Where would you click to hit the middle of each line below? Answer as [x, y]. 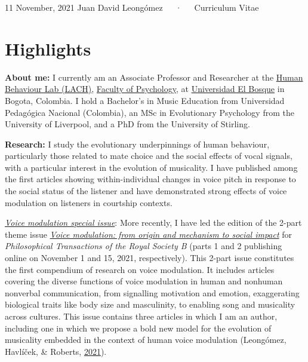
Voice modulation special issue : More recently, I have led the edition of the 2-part [153, 223]
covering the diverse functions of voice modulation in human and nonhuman [144, 281]
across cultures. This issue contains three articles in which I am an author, [141, 316]
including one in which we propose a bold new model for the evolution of [138, 328]
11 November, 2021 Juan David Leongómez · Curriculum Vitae [132, 7]
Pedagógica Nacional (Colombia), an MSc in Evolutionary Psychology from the [150, 112]
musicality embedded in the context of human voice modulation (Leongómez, [146, 340]
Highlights [48, 48]
